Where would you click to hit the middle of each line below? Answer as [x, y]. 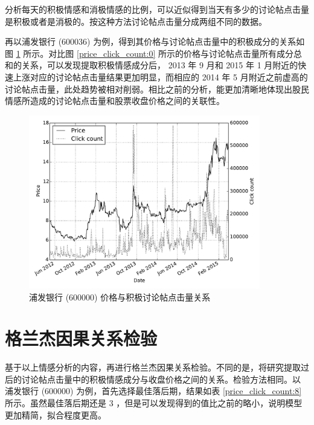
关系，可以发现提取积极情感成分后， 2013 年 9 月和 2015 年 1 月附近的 [160, 65]
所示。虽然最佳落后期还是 [56, 403]
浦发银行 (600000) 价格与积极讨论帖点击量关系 [120, 297]
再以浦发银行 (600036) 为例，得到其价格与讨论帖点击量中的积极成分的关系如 [155, 41]
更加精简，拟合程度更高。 [56, 414]
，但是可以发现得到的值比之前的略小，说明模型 [209, 403]
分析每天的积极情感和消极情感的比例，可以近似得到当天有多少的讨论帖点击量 [157, 9]
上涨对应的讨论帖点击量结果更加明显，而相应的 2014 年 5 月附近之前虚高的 [160, 76]
